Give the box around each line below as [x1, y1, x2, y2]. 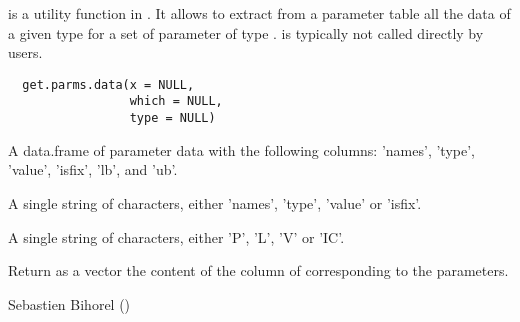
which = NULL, [129, 94, 223, 109]
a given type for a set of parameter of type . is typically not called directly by [8, 22, 484, 43]
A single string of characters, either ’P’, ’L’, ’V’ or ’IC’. [8, 226, 345, 247]
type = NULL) [129, 111, 216, 126]
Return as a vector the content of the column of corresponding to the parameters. [8, 260, 509, 281]
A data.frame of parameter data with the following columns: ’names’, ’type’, [8, 139, 475, 160]
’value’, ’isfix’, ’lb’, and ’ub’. [8, 159, 178, 180]
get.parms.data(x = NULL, [22, 77, 195, 92]
